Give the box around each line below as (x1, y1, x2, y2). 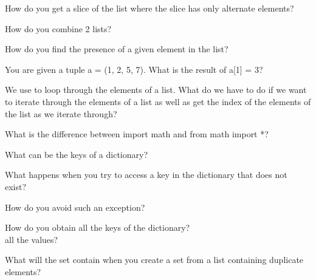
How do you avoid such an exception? (5, 200, 145, 213)
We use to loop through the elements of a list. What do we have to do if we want (5, 83, 307, 96)
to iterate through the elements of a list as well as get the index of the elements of (5, 95, 311, 108)
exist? (5, 180, 27, 193)
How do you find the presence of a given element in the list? (5, 43, 228, 55)
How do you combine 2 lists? (5, 22, 112, 35)
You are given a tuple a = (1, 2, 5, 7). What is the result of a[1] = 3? (5, 63, 263, 75)
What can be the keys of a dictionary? (5, 148, 148, 160)
